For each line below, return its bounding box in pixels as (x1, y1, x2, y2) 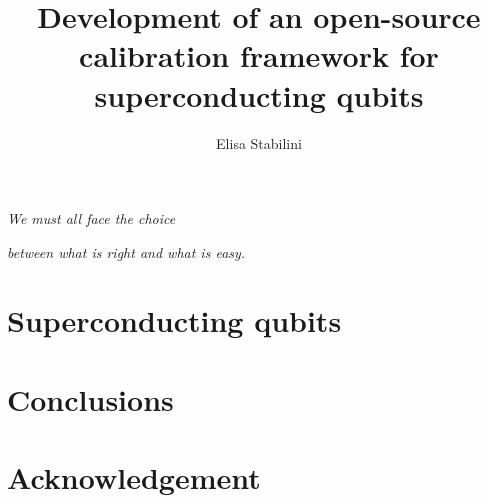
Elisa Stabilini (216, 132, 302, 153)
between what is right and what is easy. (7, 241, 246, 262)
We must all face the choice (7, 208, 176, 229)
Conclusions (7, 378, 174, 419)
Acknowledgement (7, 457, 261, 498)
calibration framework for (79, 35, 439, 76)
